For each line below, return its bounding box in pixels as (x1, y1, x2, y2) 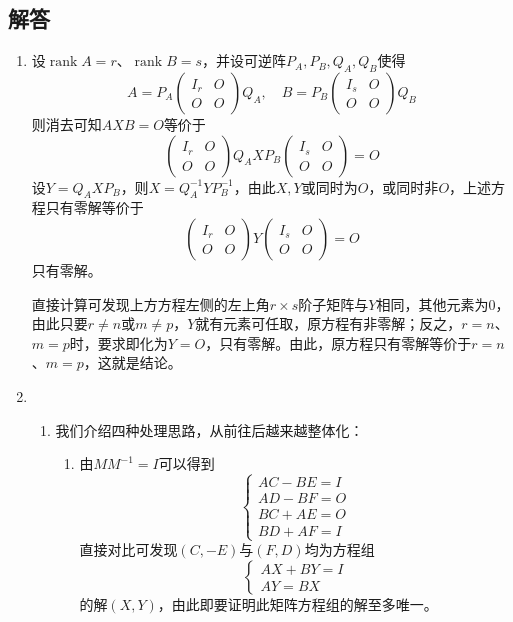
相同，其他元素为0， (376, 293, 510, 314)
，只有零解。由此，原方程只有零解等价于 (205, 332, 472, 353)
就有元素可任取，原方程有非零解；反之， (195, 313, 462, 334)
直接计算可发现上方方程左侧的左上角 (31, 293, 270, 314)
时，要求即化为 (69, 332, 168, 353)
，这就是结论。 (83, 352, 182, 373)
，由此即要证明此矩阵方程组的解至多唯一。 (157, 593, 438, 614)
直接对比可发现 (79, 539, 178, 560)
